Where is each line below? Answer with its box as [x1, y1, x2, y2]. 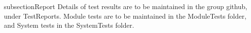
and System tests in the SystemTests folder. [4, 20, 134, 30]
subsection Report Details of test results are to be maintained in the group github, [4, 1, 248, 11]
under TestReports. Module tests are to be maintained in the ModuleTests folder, [4, 11, 247, 21]
